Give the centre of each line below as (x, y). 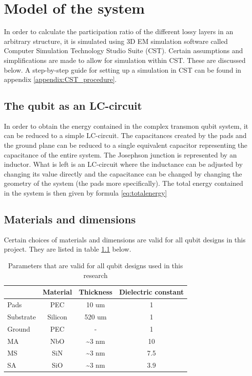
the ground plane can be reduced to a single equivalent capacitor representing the (126, 145)
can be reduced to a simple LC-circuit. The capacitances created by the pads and (125, 135)
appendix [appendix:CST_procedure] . (60, 79)
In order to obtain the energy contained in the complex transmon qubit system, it (126, 126)
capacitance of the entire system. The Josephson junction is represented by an (120, 154)
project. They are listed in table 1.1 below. (68, 249)
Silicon (57, 316)
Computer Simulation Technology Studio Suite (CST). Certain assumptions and (124, 50)
